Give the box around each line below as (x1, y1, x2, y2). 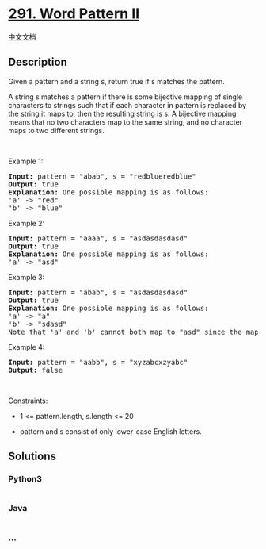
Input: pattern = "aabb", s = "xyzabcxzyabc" (8, 358, 188, 367)
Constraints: (8, 396, 48, 405)
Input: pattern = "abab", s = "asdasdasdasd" (8, 287, 188, 297)
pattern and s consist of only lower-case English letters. (19, 426, 202, 436)
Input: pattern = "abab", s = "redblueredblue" (8, 171, 196, 181)
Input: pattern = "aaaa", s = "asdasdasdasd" (8, 233, 188, 243)
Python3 (8, 474, 42, 485)
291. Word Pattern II (8, 5, 140, 23)
